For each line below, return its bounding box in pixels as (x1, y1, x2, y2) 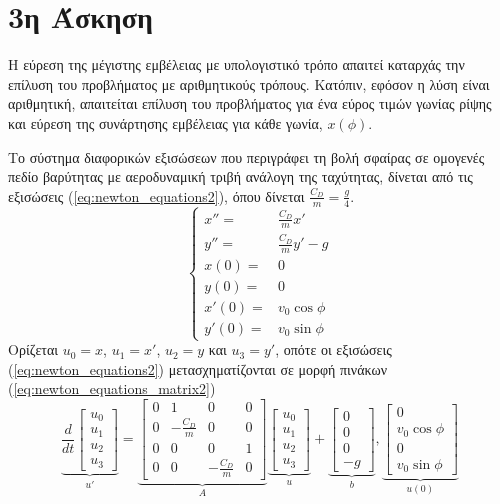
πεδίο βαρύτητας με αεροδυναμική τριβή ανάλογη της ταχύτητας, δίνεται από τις (8, 166, 473, 187)
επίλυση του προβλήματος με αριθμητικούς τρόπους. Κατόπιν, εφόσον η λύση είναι (8, 73, 490, 94)
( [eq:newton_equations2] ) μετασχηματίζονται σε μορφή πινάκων (8, 358, 387, 379)
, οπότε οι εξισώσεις (275, 339, 392, 360)
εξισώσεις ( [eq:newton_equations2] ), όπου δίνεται (8, 185, 305, 206)
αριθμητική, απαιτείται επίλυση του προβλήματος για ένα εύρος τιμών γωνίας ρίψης (8, 93, 492, 114)
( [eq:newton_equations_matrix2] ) (8, 378, 216, 399)
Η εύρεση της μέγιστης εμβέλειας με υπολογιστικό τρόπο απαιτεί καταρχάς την (8, 54, 465, 75)
